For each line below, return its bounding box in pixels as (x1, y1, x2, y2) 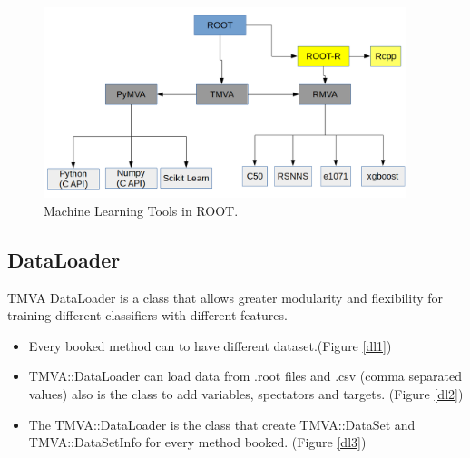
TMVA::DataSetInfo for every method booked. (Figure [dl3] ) (28, 433, 367, 452)
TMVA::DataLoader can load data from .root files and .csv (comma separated (28, 366, 462, 385)
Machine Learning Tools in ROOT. (44, 200, 239, 219)
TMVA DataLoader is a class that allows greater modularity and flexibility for (7, 287, 444, 307)
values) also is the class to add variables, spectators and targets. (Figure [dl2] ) (28, 384, 464, 403)
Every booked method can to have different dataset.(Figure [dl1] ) (28, 336, 392, 355)
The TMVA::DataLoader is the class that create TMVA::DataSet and (28, 414, 416, 434)
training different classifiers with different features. (7, 306, 288, 325)
